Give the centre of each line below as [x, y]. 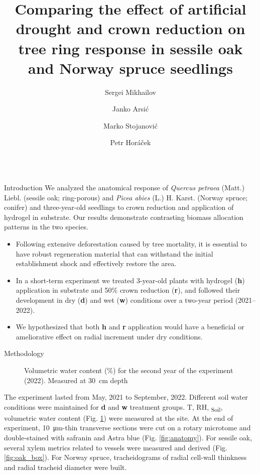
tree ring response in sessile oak [131, 48]
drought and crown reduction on [131, 28]
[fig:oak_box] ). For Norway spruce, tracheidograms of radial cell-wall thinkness [125, 457]
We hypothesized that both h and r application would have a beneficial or [130, 327]
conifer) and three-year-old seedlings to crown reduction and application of [119, 207]
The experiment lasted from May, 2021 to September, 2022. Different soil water [126, 397]
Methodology [24, 353]
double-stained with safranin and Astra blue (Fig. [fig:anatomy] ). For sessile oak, [128, 438]
